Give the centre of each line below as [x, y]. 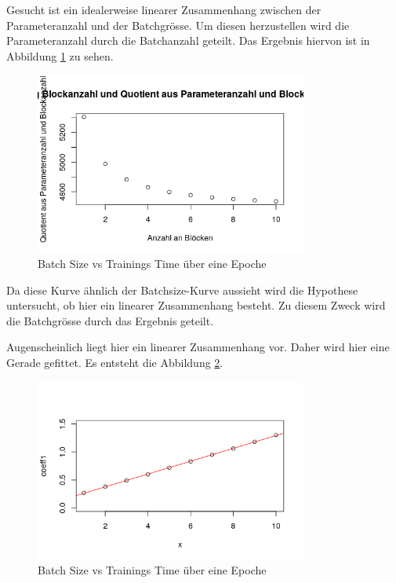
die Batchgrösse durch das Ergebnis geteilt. [110, 320]
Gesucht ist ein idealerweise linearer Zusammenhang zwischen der [164, 9]
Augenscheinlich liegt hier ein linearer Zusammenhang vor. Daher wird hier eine [198, 347]
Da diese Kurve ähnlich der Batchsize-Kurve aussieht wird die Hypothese [182, 290]
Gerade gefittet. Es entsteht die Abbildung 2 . [115, 363]
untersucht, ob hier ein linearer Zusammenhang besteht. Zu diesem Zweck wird [196, 305]
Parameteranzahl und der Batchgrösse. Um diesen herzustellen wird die [178, 25]
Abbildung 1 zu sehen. [60, 55]
